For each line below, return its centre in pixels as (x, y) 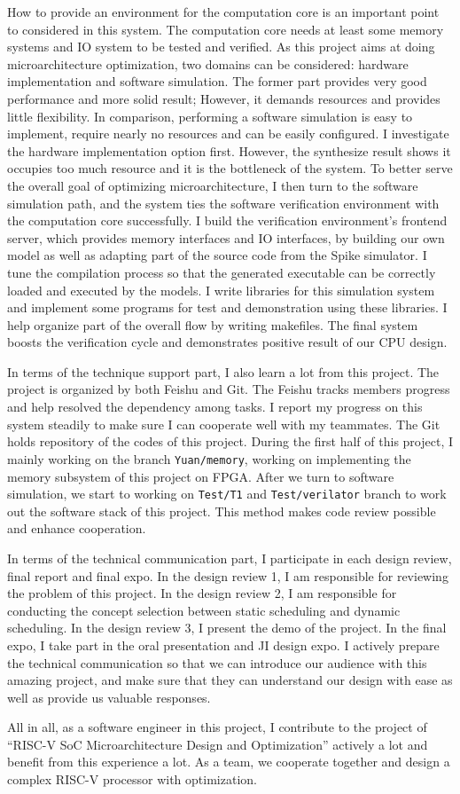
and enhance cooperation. (77, 528)
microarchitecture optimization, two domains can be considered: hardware (208, 63)
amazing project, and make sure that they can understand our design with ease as (230, 680)
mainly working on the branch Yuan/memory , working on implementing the (209, 458)
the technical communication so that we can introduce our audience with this (217, 662)
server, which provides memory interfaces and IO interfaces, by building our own (226, 237)
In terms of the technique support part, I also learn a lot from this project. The (223, 371)
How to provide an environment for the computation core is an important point (223, 12)
